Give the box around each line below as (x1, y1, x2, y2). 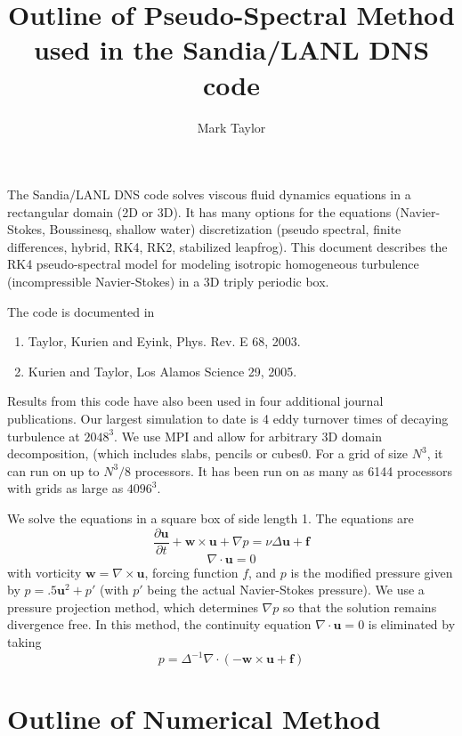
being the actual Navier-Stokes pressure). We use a (147, 580, 425, 599)
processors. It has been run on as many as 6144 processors (134, 461, 453, 480)
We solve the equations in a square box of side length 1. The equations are (7, 509, 414, 527)
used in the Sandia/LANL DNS (33, 31, 430, 68)
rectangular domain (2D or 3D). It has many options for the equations (7, 202, 392, 221)
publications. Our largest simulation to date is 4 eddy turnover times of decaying (7, 409, 449, 428)
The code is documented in (7, 302, 155, 320)
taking (7, 633, 42, 651)
